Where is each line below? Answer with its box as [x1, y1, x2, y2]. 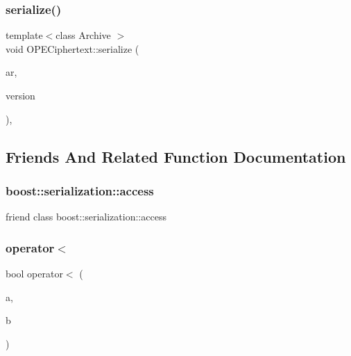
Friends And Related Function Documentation [6, 145, 346, 167]
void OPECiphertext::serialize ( [6, 41, 139, 56]
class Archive [55, 28, 111, 42]
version [6, 88, 35, 102]
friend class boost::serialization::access [6, 209, 166, 224]
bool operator [6, 266, 63, 280]
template [6, 28, 43, 42]
